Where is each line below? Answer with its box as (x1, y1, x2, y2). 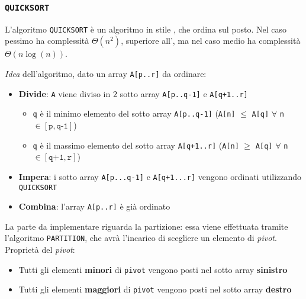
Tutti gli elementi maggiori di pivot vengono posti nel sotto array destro (18, 283, 292, 295)
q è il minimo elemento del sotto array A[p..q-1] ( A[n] (33, 107, 236, 120)
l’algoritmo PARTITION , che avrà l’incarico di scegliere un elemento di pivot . (5, 232, 277, 244)
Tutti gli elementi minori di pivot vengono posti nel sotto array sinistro (18, 263, 288, 275)
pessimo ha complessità (5, 34, 89, 47)
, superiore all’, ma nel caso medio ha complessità (121, 34, 301, 47)
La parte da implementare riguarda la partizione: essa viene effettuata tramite (5, 220, 288, 232)
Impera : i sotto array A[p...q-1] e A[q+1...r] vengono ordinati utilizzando (18, 170, 302, 182)
